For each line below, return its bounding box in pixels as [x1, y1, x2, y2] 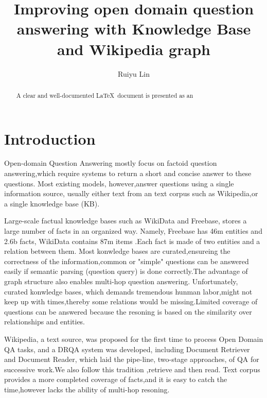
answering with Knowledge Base [16, 18, 251, 39]
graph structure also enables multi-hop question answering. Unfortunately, [4, 276, 238, 287]
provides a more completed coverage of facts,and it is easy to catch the [4, 374, 227, 385]
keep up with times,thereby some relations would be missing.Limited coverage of [4, 296, 258, 307]
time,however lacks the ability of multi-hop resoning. [4, 384, 170, 394]
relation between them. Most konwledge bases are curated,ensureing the [4, 246, 230, 256]
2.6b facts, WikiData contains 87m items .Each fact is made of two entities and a [4, 235, 260, 246]
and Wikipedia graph [57, 38, 210, 59]
